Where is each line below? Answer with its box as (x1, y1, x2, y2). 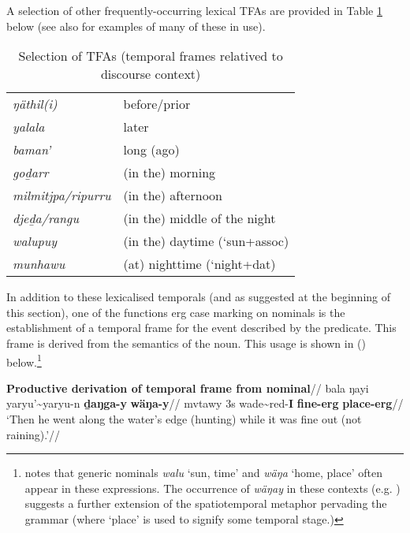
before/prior (123, 95, 191, 114)
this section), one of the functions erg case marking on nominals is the (6, 304, 345, 320)
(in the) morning (123, 163, 216, 182)
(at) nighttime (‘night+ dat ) (123, 255, 276, 274)
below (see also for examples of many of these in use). (6, 17, 266, 34)
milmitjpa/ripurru (13, 186, 111, 205)
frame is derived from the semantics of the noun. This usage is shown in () (6, 334, 367, 351)
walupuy (13, 232, 58, 251)
